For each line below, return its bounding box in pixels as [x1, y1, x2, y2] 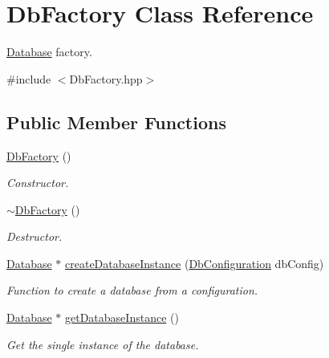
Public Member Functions [6, 109, 226, 134]
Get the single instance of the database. [6, 336, 199, 352]
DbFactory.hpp [69, 70, 143, 87]
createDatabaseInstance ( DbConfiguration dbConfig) [65, 254, 324, 271]
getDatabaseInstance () [65, 309, 179, 326]
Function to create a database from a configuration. [6, 282, 258, 299]
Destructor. [6, 228, 63, 245]
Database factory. [6, 43, 92, 60]
